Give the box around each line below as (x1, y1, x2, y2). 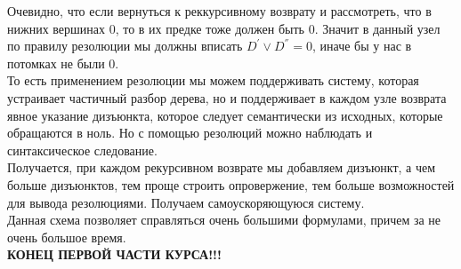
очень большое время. (7, 227, 126, 246)
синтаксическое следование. (7, 140, 158, 159)
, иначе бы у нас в (311, 36, 412, 55)
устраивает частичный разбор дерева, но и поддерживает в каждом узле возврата (7, 88, 447, 107)
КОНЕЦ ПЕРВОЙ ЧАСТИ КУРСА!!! (7, 245, 222, 264)
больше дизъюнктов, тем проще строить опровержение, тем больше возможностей (7, 175, 455, 194)
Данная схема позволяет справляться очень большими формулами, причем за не (7, 210, 441, 229)
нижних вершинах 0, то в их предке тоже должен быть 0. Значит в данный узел (7, 19, 441, 37)
